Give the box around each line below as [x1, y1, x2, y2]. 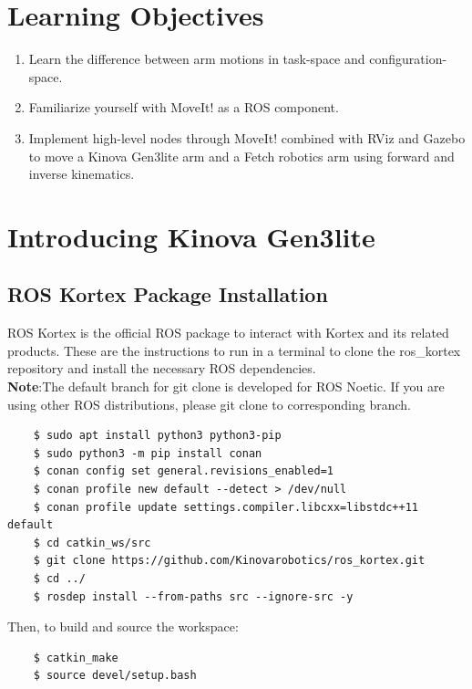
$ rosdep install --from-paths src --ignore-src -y [33, 590, 354, 603]
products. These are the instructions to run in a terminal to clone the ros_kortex [7, 340, 461, 360]
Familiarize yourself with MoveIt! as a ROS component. [28, 98, 339, 117]
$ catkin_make [33, 651, 118, 664]
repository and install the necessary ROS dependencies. [7, 359, 316, 378]
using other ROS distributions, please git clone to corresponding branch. [7, 394, 411, 413]
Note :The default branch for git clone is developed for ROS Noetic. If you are [7, 377, 445, 396]
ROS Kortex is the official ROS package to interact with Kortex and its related [7, 323, 449, 342]
